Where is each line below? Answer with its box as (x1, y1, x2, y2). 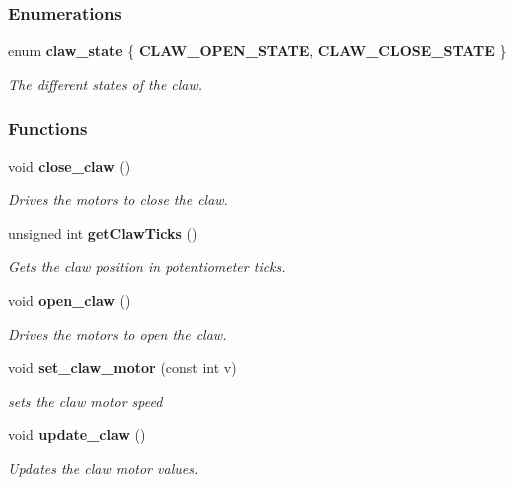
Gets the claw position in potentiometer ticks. (8, 256, 286, 277)
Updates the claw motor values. (8, 457, 199, 478)
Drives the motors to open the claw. (8, 323, 227, 344)
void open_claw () (8, 290, 131, 310)
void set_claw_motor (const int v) (8, 357, 237, 378)
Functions (8, 116, 88, 141)
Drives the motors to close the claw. (8, 189, 228, 210)
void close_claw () (8, 155, 131, 176)
